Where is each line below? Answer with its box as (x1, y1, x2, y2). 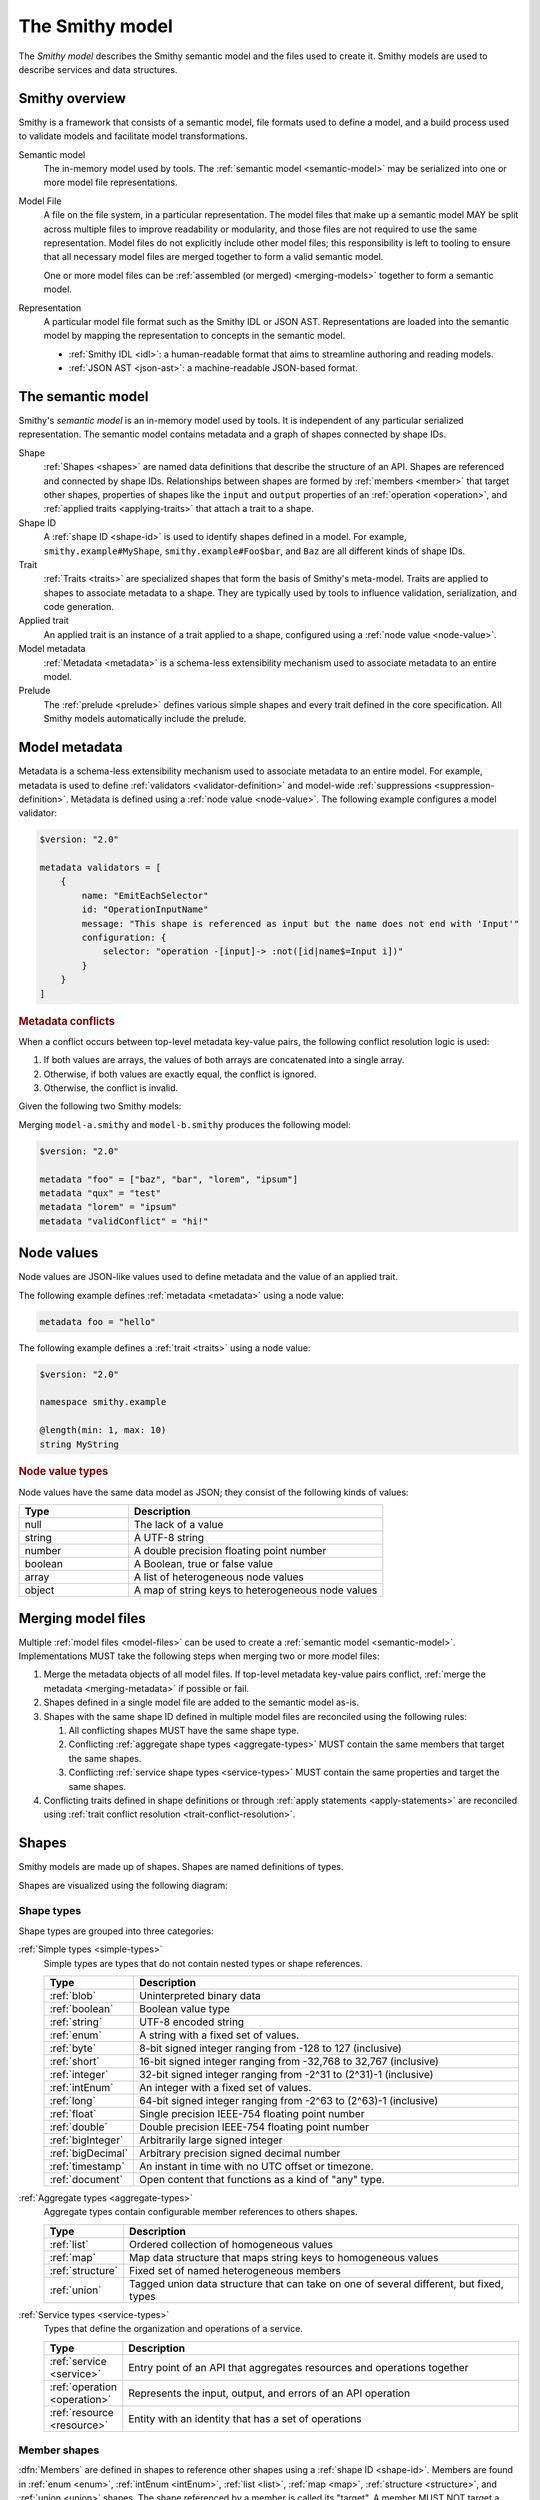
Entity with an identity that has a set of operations (128, 2411, 362, 2425)
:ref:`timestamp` (49, 2159, 125, 2173)
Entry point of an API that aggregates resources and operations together (128, 2360, 469, 2374)
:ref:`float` (49, 2106, 97, 2120)
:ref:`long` (49, 2093, 97, 2107)
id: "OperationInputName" (81, 904, 209, 915)
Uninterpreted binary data (139, 1988, 261, 2002)
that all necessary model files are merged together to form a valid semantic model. (43, 251, 384, 263)
